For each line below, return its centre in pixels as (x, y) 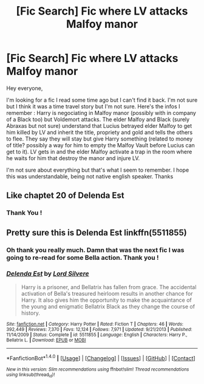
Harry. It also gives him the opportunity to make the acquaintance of (107, 300)
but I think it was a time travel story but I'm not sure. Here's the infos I (93, 106)
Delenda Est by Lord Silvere (48, 274)
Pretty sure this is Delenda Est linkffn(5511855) (97, 232)
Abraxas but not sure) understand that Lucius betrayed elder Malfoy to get (99, 125)
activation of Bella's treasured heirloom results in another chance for (107, 293)
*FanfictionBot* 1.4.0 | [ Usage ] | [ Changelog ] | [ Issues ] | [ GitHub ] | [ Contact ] (101, 357)
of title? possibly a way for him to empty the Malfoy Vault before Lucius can (101, 145)
